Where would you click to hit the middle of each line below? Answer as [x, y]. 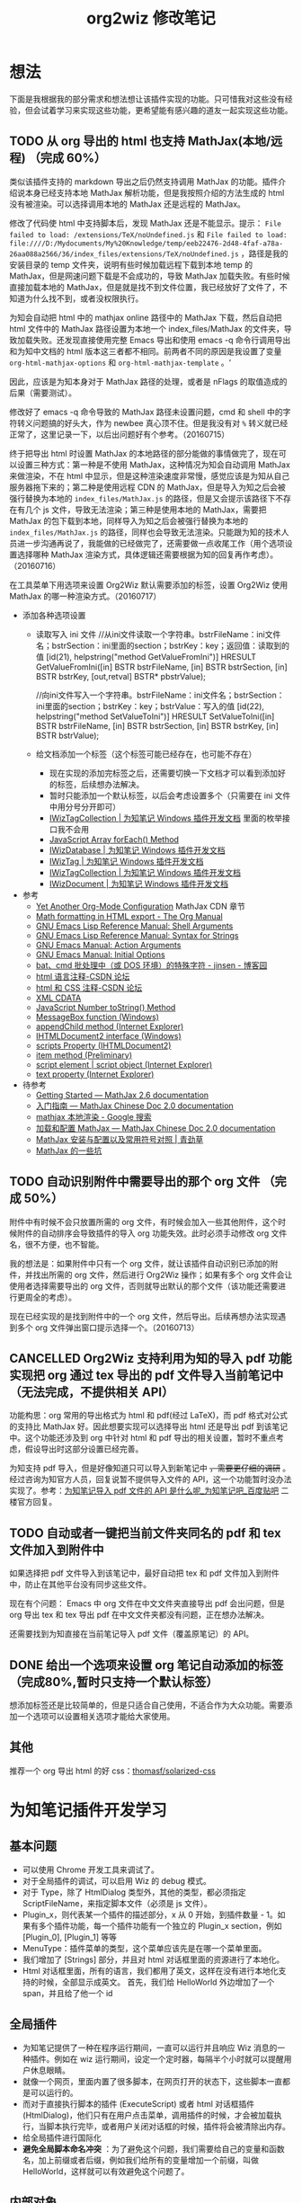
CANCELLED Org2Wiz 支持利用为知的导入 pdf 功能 [151, 1358]
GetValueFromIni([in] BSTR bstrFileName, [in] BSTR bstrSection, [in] [161, 667]
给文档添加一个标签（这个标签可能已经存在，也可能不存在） [146, 754]
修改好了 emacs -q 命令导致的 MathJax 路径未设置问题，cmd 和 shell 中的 [146, 412]
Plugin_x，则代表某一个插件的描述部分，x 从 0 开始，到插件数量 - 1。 [150, 1914]
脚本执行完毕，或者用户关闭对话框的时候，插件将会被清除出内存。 [168, 2126]
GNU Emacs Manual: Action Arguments [108, 945]
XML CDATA [58, 998]
